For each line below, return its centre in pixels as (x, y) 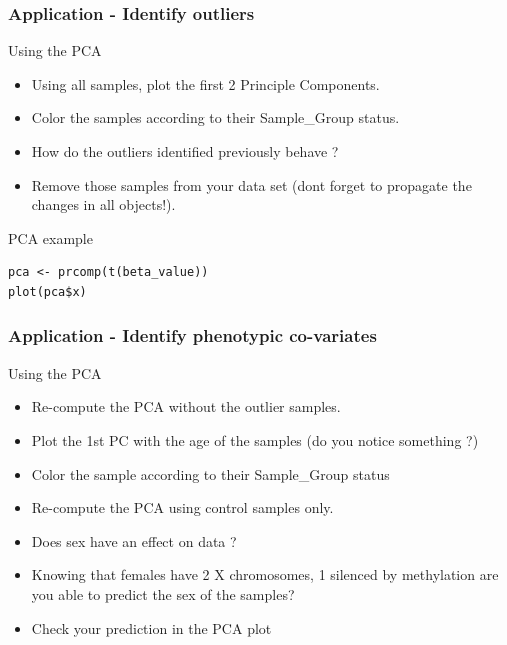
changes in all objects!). (103, 204)
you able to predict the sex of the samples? (163, 593)
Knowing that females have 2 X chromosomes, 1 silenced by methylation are (265, 574)
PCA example (50, 237)
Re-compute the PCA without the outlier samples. (186, 406)
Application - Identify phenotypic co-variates (192, 335)
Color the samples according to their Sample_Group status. (215, 117)
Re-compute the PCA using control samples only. (182, 507)
